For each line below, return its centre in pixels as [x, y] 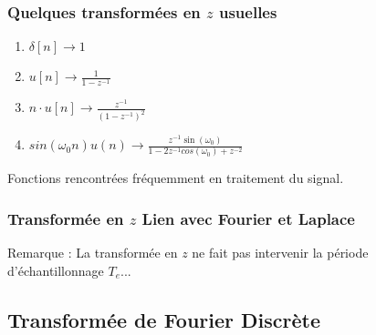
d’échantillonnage [56, 270]
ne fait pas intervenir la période [280, 253]
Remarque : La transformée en [93, 253]
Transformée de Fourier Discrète [164, 319]
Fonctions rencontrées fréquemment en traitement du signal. [176, 178]
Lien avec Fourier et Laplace [248, 218]
